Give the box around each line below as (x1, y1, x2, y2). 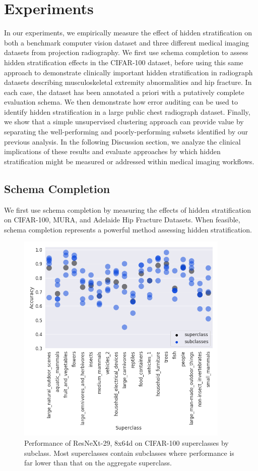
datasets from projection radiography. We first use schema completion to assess (4, 47, 248, 58)
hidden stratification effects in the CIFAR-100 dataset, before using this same (4, 57, 243, 67)
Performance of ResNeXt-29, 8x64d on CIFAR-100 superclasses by (24, 438, 229, 448)
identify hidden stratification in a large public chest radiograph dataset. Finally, (4, 106, 250, 117)
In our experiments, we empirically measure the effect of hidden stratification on (4, 27, 252, 38)
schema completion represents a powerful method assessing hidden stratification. (4, 224, 252, 234)
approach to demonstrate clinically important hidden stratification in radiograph (4, 67, 253, 77)
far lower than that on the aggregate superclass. (24, 457, 172, 468)
